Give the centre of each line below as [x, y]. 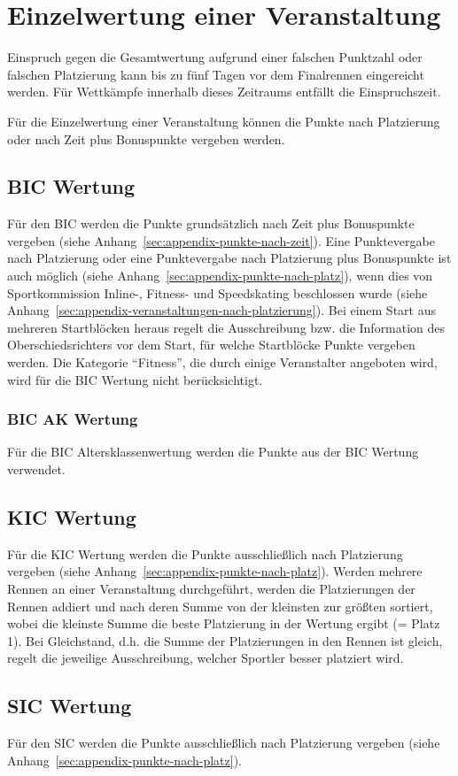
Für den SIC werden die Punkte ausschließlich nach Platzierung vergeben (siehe [224, 743]
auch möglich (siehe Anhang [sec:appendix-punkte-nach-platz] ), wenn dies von [220, 276]
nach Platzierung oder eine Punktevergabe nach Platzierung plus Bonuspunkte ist [229, 258]
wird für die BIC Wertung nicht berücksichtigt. [135, 379]
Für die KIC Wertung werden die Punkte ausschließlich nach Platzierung [205, 553]
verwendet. [36, 469]
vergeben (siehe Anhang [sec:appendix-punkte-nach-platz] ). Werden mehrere [215, 571]
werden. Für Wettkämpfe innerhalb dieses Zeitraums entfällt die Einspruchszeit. [224, 92]
